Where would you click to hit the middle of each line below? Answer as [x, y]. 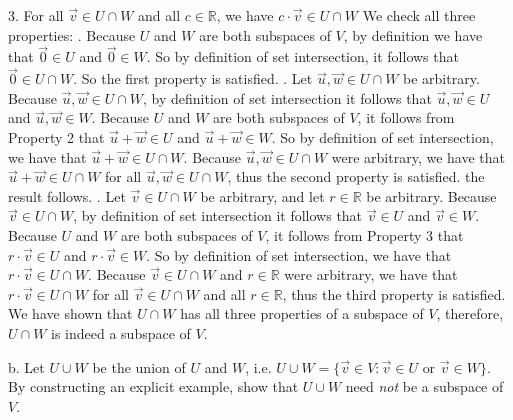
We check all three [419, 15]
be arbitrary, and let [262, 195]
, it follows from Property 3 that [364, 234]
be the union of [139, 366]
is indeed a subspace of [121, 332]
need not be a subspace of [424, 386]
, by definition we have [413, 34]
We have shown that [70, 313]
